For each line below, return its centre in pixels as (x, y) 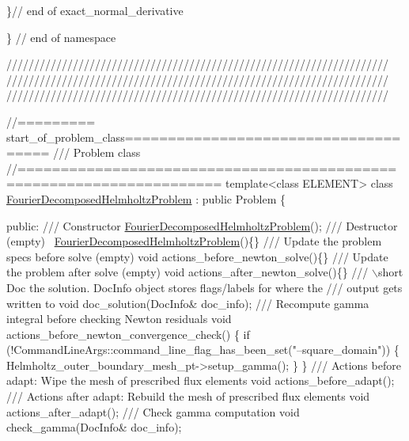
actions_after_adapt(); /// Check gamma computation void (153, 411)
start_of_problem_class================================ (204, 137)
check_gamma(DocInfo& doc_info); (94, 427)
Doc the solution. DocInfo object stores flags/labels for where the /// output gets (204, 287)
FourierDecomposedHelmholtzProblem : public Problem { (146, 198)
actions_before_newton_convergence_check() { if (128, 334)
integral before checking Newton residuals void (119, 319)
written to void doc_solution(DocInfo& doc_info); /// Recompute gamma (188, 303)
